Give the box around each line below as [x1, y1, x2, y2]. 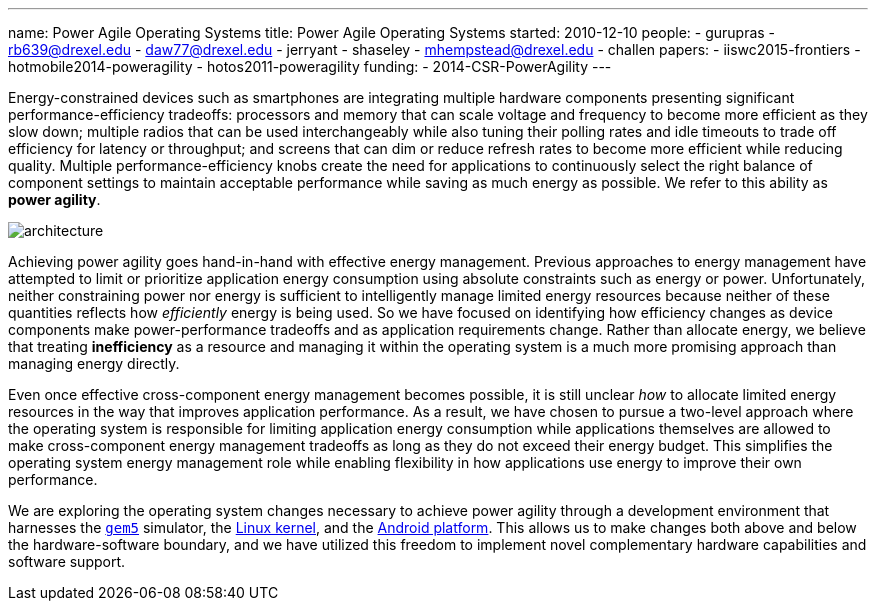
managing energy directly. [8, 355, 180, 372]
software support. [8, 553, 126, 570]
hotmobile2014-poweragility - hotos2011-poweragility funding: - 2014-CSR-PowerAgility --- [8, 58, 612, 75]
